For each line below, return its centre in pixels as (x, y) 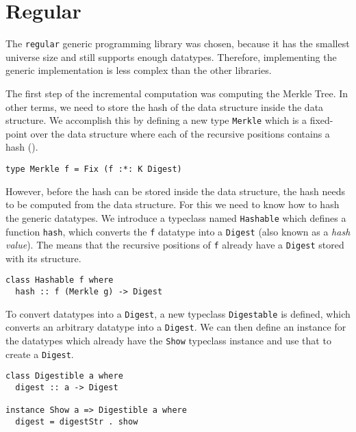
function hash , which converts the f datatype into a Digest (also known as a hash (178, 231)
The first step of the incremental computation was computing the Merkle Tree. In (177, 93)
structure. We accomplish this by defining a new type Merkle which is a (156, 120)
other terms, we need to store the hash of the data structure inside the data (165, 106)
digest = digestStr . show (77, 421)
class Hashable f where (60, 280)
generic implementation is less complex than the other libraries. (139, 70)
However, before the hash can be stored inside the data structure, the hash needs (176, 191)
